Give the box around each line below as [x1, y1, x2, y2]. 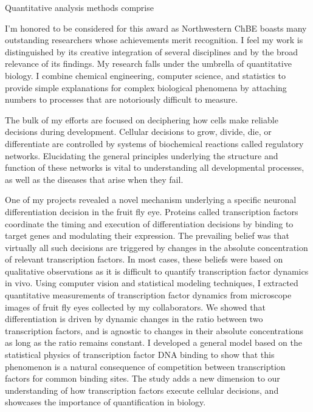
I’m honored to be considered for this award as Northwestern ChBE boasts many [5, 21, 307, 34]
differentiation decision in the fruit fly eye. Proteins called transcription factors [5, 205, 298, 218]
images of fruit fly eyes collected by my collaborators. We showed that [5, 300, 266, 313]
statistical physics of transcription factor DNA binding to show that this [5, 348, 275, 361]
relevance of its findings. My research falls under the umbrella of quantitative [5, 57, 292, 70]
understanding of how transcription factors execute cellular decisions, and [5, 383, 279, 396]
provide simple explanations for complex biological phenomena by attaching [5, 81, 287, 94]
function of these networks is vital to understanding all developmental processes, [5, 161, 304, 174]
